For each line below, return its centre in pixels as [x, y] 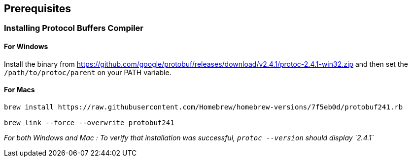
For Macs [19, 90]
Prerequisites [37, 9]
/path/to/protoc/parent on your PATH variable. [88, 72]
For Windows [26, 47]
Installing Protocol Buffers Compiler [74, 28]
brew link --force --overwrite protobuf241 [89, 122]
